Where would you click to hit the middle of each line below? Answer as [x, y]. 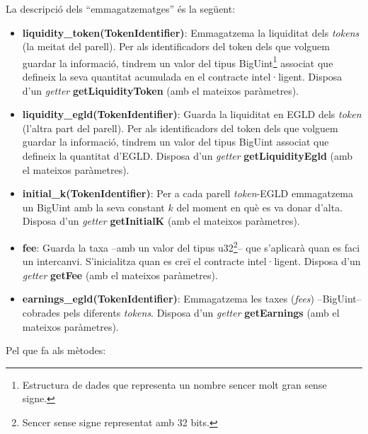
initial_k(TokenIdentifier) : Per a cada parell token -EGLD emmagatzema [188, 193]
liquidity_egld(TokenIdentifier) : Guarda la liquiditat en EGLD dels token [192, 114]
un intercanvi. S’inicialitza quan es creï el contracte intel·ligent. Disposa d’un [191, 261]
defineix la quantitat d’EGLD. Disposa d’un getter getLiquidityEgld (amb [187, 156]
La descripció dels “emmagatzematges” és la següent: [121, 8]
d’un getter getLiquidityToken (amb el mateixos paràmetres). [161, 90]
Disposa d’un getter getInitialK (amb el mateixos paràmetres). [161, 221]
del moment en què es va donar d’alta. [260, 207]
